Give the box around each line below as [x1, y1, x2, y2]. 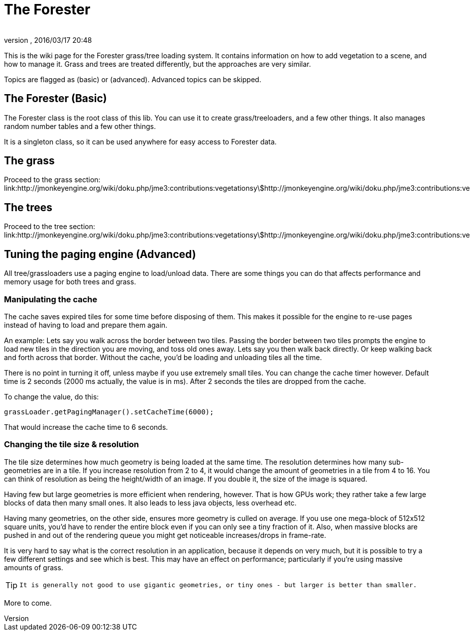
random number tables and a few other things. [4, 122, 156, 130]
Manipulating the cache [4, 294, 98, 304]
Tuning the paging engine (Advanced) [4, 248, 196, 260]
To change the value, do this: [4, 392, 99, 401]
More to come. [4, 598, 52, 607]
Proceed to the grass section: [4, 175, 101, 184]
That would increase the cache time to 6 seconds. [4, 422, 168, 431]
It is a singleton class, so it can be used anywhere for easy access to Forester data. [4, 137, 277, 146]
